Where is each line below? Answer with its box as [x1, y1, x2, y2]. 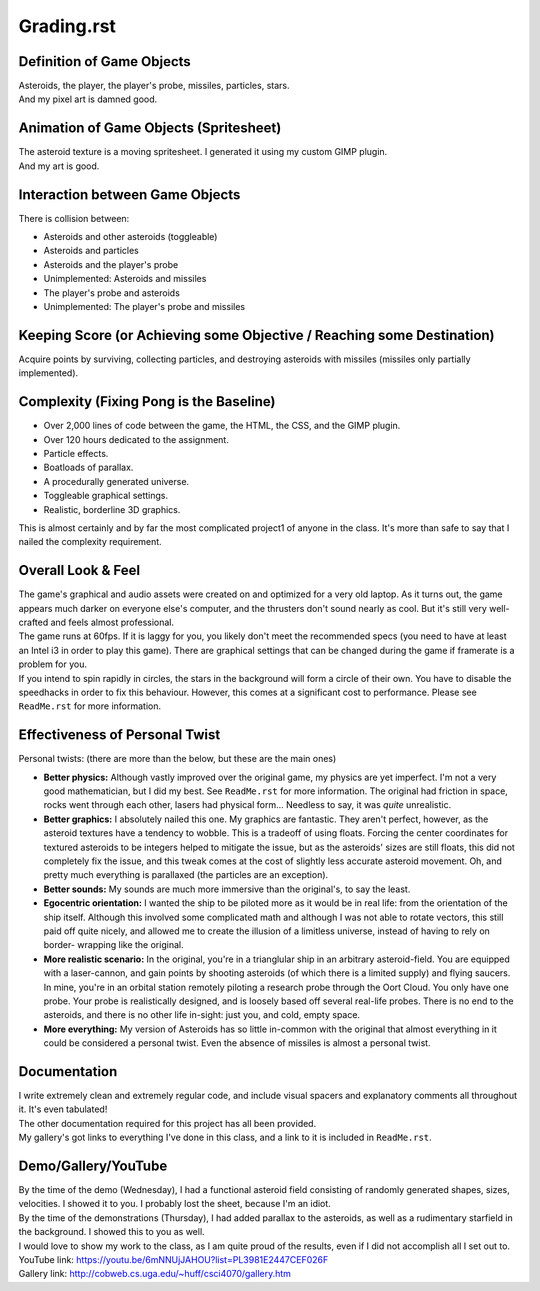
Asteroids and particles [43, 245, 139, 257]
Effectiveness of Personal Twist [18, 726, 221, 744]
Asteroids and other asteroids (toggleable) [43, 231, 218, 243]
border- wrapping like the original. [43, 939, 184, 951]
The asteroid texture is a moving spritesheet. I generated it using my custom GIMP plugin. [18, 146, 388, 158]
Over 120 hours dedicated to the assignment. [43, 433, 229, 445]
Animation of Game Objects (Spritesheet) [18, 120, 282, 137]
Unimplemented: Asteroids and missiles [43, 273, 207, 285]
